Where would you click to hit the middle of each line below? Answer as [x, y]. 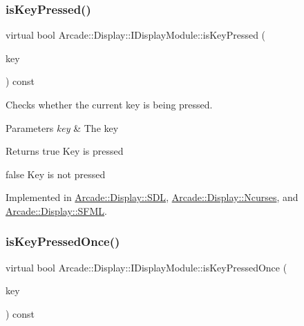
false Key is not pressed [56, 174]
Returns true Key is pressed [65, 151]
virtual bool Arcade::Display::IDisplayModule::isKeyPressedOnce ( [146, 267]
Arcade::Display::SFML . [56, 210]
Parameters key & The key [62, 127]
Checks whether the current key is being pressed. [109, 104]
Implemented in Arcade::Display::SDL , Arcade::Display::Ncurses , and [152, 197]
